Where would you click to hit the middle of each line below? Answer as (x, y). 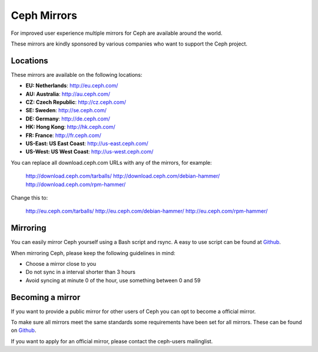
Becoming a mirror (46, 297)
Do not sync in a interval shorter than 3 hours (80, 272)
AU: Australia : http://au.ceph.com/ (68, 94)
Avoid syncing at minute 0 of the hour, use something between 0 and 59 (113, 280)
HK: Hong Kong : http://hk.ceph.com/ (70, 127)
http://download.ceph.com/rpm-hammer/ (76, 184)
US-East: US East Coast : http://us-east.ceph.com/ (87, 143)
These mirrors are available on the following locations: (77, 74)
